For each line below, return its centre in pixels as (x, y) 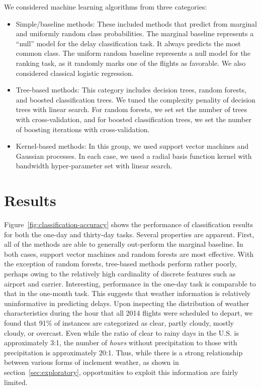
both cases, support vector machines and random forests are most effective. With (129, 254)
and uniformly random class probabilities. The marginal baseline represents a (135, 33)
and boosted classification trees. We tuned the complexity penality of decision (136, 99)
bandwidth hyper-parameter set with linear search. (94, 166)
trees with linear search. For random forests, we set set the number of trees (132, 109)
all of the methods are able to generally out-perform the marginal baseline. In (124, 244)
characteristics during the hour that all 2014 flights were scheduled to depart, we (128, 313)
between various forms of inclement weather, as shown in (92, 362)
